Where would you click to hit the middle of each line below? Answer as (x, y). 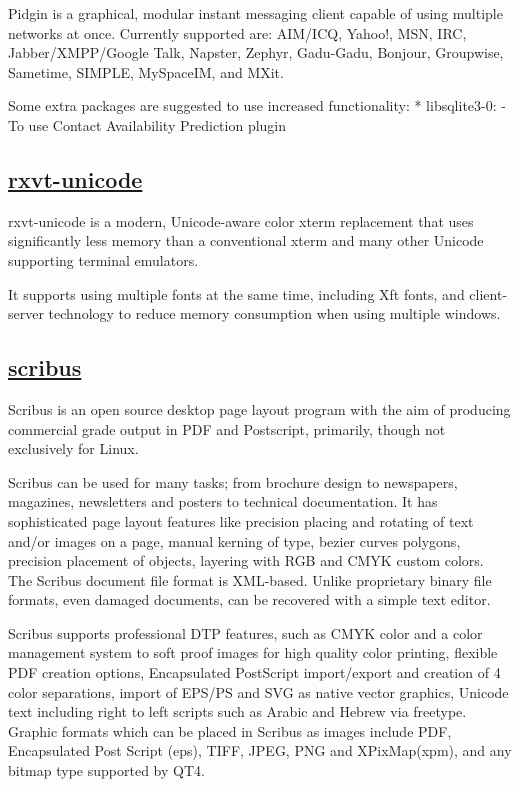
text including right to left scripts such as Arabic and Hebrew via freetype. (237, 711)
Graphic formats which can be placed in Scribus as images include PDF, (230, 730)
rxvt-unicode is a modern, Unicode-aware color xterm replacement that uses (241, 220)
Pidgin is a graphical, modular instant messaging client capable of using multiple (255, 13)
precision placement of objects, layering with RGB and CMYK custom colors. (246, 560)
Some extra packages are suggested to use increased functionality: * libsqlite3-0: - (257, 105)
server (26, 313)
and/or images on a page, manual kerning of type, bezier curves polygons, (234, 540)
